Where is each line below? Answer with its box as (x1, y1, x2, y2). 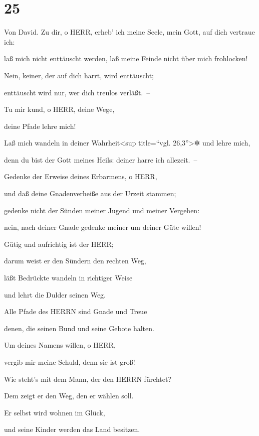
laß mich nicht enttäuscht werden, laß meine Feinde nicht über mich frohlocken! (4, 53, 248, 64)
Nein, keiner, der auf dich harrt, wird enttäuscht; (4, 70, 154, 80)
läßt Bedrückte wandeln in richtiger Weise (4, 272, 133, 283)
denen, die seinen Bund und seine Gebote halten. (4, 323, 154, 333)
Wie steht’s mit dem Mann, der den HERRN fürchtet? (4, 373, 172, 384)
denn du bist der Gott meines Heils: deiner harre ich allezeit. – (4, 154, 197, 165)
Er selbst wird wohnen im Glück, (4, 407, 105, 417)
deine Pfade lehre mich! (4, 120, 76, 131)
